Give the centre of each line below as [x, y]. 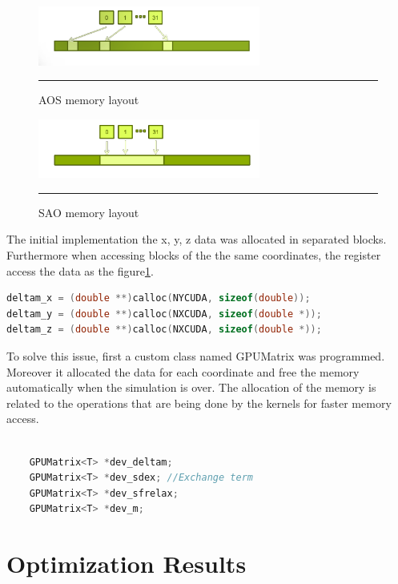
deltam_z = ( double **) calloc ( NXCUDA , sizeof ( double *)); [164, 330]
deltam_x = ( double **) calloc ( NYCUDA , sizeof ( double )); [159, 298]
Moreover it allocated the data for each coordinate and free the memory [183, 371]
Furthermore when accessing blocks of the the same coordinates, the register [194, 255]
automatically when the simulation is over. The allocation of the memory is [191, 387]
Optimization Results [127, 564]
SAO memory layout [89, 212]
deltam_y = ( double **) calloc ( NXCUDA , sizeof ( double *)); [164, 314]
